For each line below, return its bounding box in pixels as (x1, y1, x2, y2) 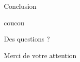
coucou (4, 17, 24, 27)
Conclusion (4, 1, 36, 11)
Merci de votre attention (4, 50, 77, 60)
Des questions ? (4, 34, 50, 44)
